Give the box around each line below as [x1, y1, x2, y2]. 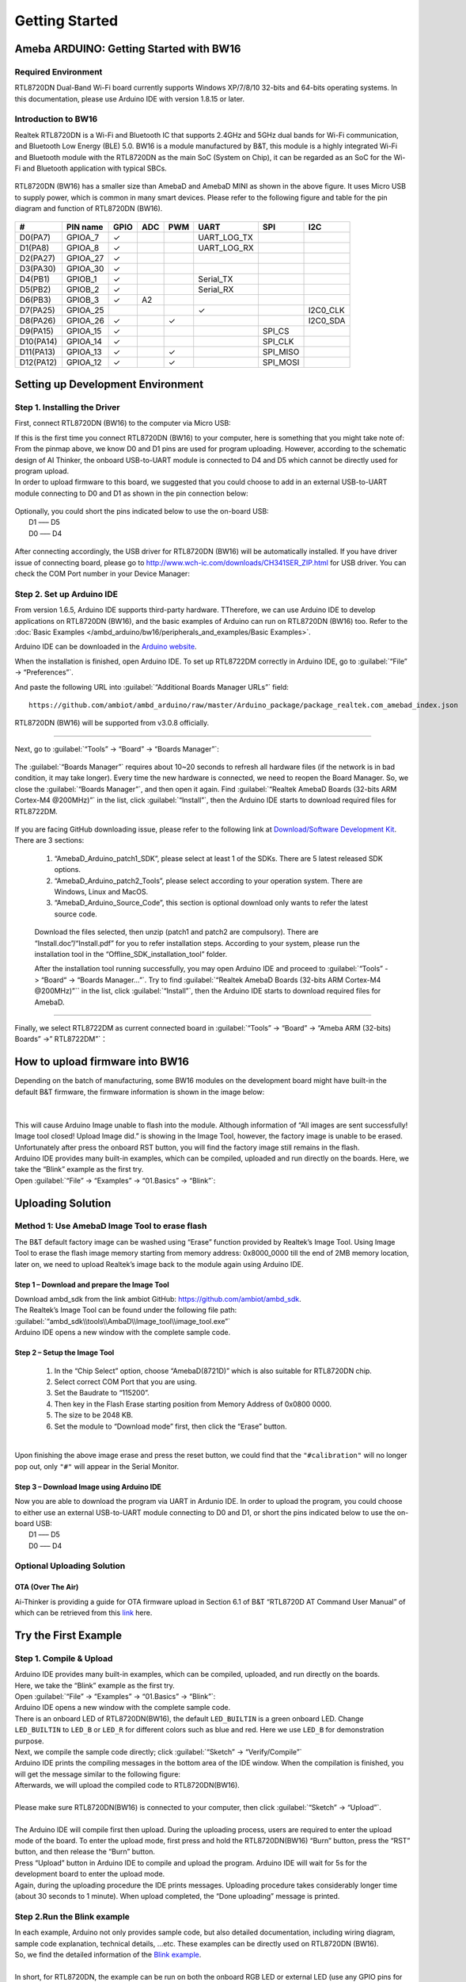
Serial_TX [198, 274, 233, 285]
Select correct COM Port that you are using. [54, 1376, 197, 1387]
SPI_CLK [262, 335, 294, 346]
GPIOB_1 [66, 274, 97, 285]
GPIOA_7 [66, 231, 99, 243]
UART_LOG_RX [198, 242, 254, 253]
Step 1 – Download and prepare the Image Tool [14, 1280, 169, 1289]
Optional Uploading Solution [14, 1560, 126, 1571]
